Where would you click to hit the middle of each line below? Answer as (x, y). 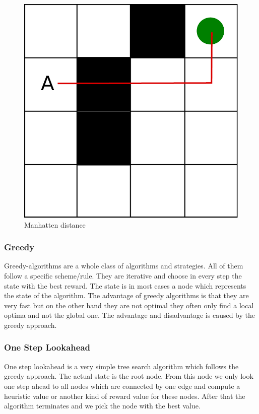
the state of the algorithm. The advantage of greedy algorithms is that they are (126, 295)
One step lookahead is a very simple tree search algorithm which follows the (121, 366)
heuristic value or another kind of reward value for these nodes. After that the (125, 396)
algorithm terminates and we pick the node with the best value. (102, 406)
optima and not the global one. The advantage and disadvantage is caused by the (130, 315)
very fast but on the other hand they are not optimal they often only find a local (129, 305)
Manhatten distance (55, 224)
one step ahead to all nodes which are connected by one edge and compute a (122, 386)
